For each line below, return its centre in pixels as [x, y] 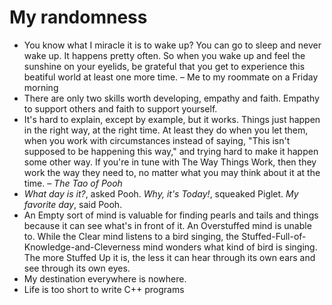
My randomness [78, 17]
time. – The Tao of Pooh [73, 183]
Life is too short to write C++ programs [104, 289]
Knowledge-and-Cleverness [82, 247]
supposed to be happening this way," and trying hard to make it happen [171, 151]
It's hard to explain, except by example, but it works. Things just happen [172, 119]
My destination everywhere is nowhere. [105, 278]
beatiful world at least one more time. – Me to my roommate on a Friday [171, 77]
